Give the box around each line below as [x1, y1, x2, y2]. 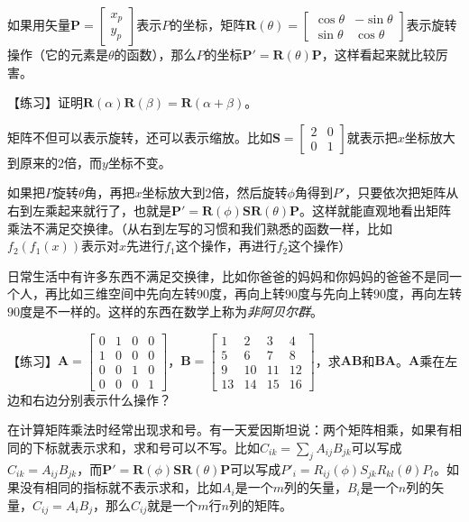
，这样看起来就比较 [321, 45, 436, 63]
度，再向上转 [209, 284, 285, 303]
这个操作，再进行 [175, 236, 277, 255]
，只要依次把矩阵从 [345, 183, 459, 202]
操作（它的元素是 [7, 45, 108, 63]
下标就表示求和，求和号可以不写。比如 [32, 437, 260, 456]
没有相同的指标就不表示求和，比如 [19, 478, 222, 497]
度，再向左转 [386, 284, 462, 303]
